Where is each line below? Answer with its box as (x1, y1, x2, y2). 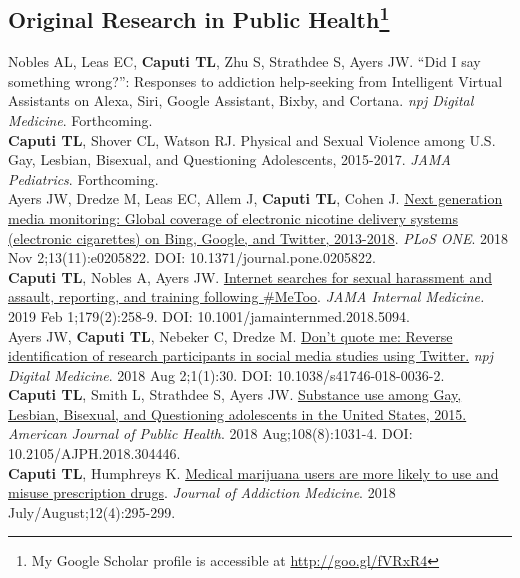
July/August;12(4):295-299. (8, 501, 176, 522)
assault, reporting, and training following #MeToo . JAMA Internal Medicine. (8, 286, 485, 307)
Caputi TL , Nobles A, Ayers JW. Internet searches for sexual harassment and (8, 266, 492, 287)
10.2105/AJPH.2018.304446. (8, 443, 181, 464)
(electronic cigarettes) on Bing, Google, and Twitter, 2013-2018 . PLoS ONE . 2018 (8, 227, 508, 248)
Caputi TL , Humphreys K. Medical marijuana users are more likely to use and (8, 462, 499, 483)
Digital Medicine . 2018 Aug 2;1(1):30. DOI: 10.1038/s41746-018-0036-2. (8, 364, 445, 385)
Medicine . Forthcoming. (8, 109, 153, 130)
